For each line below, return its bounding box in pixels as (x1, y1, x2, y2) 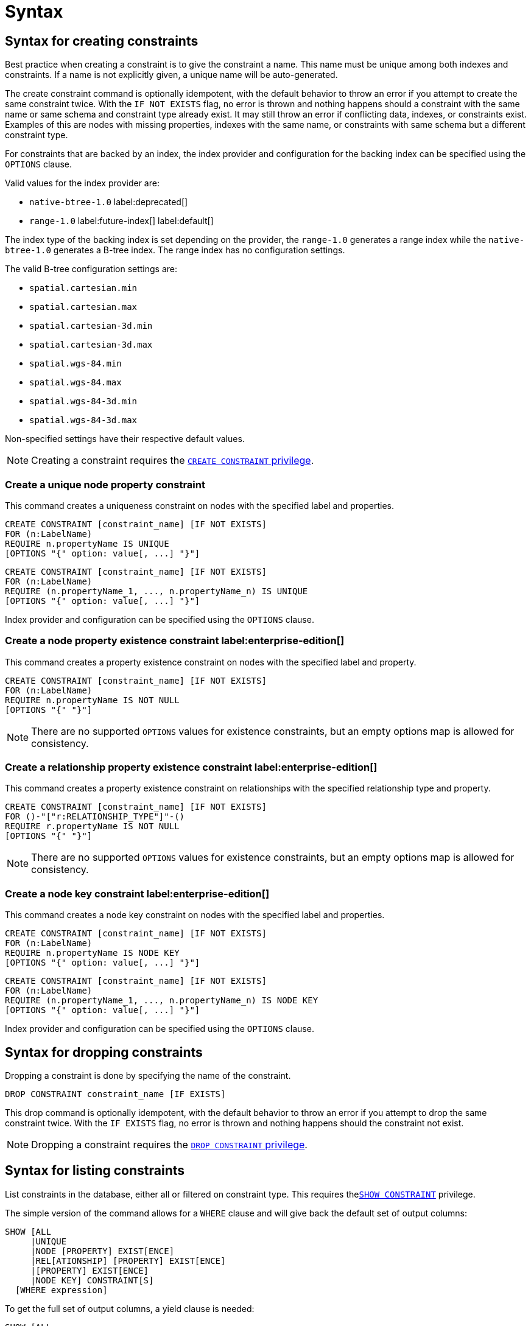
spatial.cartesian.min (29, 283, 138, 293)
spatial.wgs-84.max (29, 377, 122, 388)
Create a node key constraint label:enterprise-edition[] (5, 887, 270, 900)
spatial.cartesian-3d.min (29, 321, 153, 331)
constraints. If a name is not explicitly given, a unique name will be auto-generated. (5, 69, 338, 80)
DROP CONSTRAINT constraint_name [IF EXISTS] (5, 1089, 226, 1100)
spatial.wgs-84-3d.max (29, 415, 138, 426)
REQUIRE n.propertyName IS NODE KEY (5, 948, 180, 958)
